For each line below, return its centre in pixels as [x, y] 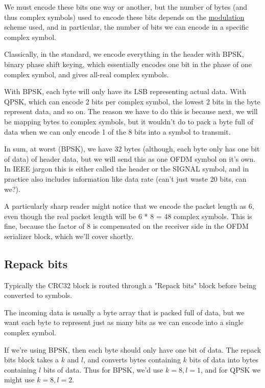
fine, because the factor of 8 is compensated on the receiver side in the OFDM [126, 226]
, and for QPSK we [231, 369]
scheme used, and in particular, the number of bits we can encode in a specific [126, 27]
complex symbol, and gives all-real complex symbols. [87, 74]
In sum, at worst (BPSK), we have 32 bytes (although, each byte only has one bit [132, 149]
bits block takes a [32, 360]
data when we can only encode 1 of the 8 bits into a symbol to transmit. [117, 131]
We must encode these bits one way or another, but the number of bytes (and [126, 7]
